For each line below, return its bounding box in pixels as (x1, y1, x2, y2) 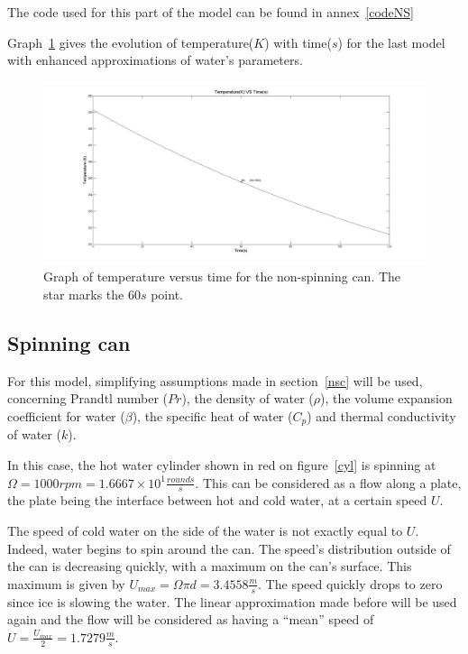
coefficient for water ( (7, 407, 125, 426)
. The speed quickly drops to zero (258, 574, 443, 593)
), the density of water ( (181, 389, 314, 408)
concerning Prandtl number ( (7, 389, 169, 408)
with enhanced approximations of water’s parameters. (7, 51, 303, 69)
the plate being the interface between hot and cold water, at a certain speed (7, 491, 427, 510)
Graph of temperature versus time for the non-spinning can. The (43, 267, 401, 286)
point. (151, 285, 183, 304)
